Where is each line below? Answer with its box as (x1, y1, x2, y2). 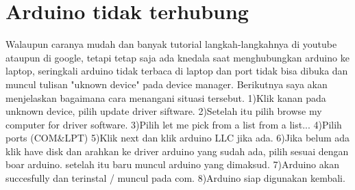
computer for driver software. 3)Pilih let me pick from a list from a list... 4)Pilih (5, 117, 342, 131)
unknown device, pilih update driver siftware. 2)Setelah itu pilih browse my (5, 104, 322, 118)
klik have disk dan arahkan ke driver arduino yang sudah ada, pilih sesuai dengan (5, 144, 349, 158)
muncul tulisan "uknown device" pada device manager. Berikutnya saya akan (5, 77, 328, 91)
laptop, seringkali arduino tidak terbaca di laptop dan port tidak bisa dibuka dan (5, 64, 348, 78)
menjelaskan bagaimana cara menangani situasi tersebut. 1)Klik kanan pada (5, 90, 326, 105)
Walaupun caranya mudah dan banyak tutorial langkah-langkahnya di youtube (5, 37, 337, 51)
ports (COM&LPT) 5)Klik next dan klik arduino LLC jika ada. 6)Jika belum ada (5, 131, 350, 145)
